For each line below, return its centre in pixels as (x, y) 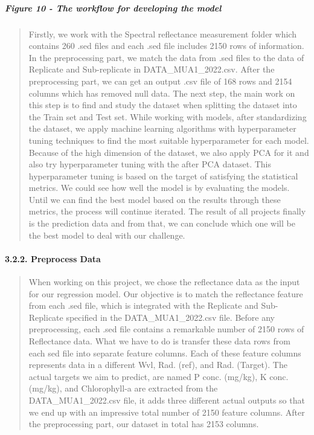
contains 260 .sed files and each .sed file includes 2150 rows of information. (166, 46)
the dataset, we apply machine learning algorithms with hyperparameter (162, 128)
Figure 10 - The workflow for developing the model (113, 8)
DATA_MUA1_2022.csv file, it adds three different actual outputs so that (167, 400)
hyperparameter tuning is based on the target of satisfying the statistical (163, 176)
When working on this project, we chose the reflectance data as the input (164, 282)
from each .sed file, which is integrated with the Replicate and (143, 305)
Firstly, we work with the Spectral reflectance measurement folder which (162, 34)
